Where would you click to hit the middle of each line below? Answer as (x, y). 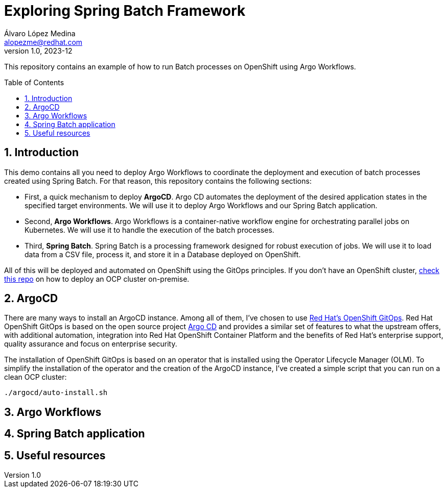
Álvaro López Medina (40, 33)
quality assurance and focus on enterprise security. (91, 344)
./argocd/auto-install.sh (56, 393)
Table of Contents (34, 82)
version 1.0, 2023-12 (38, 51)
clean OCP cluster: (36, 377)
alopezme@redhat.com (43, 42)
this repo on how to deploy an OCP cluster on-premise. (97, 279)
